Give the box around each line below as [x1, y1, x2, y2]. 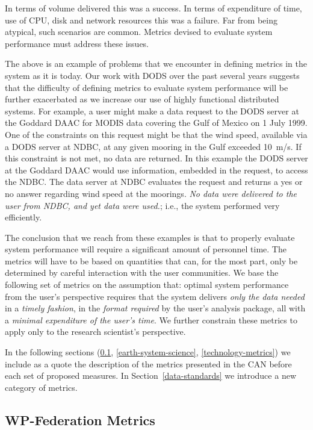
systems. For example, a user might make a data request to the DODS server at [5, 104, 299, 117]
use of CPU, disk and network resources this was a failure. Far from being [5, 13, 277, 26]
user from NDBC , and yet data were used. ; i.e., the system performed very [5, 199, 280, 211]
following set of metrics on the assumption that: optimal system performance [5, 278, 289, 291]
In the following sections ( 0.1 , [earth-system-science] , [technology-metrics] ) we [5, 346, 291, 358]
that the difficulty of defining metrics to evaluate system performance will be [5, 81, 288, 93]
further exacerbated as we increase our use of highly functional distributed [5, 93, 279, 105]
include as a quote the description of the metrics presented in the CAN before [5, 357, 292, 370]
